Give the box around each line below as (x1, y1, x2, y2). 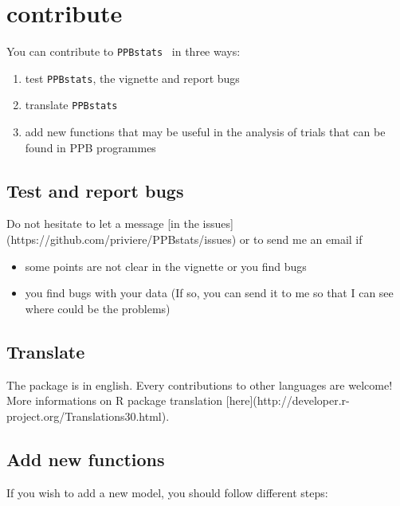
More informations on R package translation (6, 392, 223, 409)
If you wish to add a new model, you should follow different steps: (6, 484, 328, 500)
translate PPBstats (25, 96, 118, 113)
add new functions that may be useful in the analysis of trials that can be (25, 124, 386, 140)
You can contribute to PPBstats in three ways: (6, 43, 241, 60)
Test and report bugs (6, 178, 184, 202)
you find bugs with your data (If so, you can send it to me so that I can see (25, 284, 394, 301)
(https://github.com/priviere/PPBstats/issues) (6, 231, 237, 248)
